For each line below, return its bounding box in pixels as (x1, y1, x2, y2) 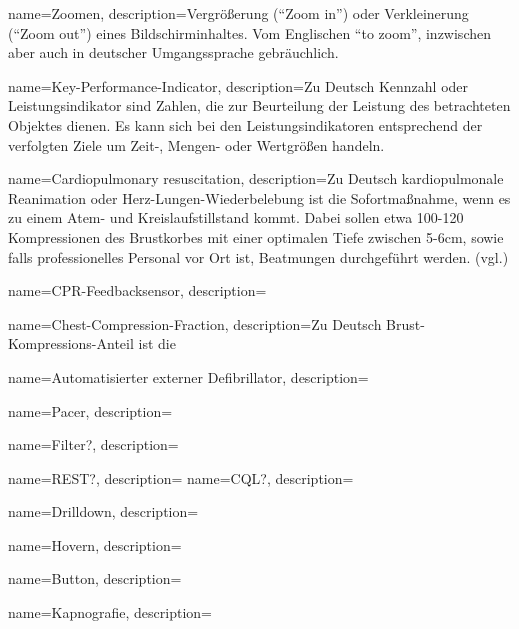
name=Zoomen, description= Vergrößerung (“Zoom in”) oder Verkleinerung (8, 3, 469, 23)
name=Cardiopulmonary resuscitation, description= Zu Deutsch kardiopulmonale (8, 168, 504, 189)
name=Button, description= (8, 568, 182, 589)
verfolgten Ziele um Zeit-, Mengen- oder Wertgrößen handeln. (8, 134, 385, 155)
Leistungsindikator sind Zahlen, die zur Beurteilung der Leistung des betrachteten (8, 95, 511, 116)
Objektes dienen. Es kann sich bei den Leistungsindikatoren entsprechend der (8, 114, 483, 135)
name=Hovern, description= (8, 534, 182, 555)
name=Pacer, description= (8, 400, 173, 421)
